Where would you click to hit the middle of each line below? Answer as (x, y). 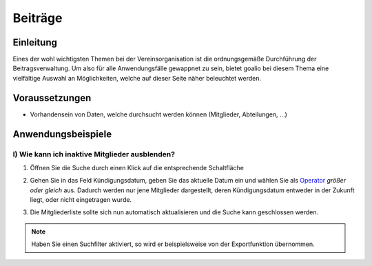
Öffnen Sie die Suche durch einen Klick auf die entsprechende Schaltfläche (137, 167)
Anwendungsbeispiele (62, 134)
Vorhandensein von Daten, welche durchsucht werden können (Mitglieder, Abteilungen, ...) (158, 114)
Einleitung (35, 42)
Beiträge (38, 18)
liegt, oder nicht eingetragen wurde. (81, 200)
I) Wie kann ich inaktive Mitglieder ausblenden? (94, 154)
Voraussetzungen (52, 98)
